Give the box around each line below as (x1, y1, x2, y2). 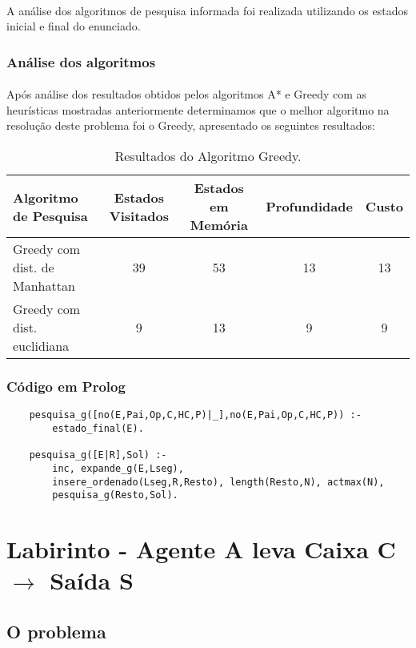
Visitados (109, 206, 169, 225)
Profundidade (266, 197, 353, 215)
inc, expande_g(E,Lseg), (52, 462, 184, 474)
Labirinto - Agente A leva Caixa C (6, 533, 396, 565)
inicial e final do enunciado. (6, 18, 141, 34)
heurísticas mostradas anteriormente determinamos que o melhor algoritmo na (6, 101, 390, 118)
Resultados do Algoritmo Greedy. (114, 147, 302, 165)
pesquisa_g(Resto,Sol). (52, 489, 178, 501)
